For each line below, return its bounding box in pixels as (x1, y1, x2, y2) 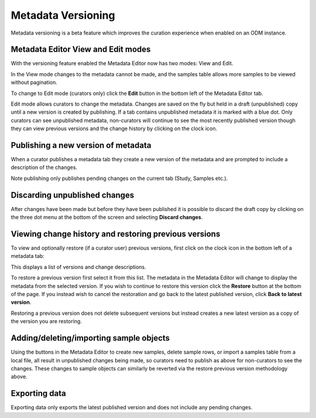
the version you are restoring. (11, 318, 82, 325)
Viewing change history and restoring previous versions (11, 229, 221, 239)
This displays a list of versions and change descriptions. (11, 263, 146, 270)
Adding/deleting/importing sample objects (11, 333, 170, 343)
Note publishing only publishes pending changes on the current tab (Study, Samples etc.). (11, 175, 228, 182)
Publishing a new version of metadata (11, 141, 152, 150)
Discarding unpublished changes (11, 190, 135, 200)
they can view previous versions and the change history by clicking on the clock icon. (11, 125, 218, 132)
